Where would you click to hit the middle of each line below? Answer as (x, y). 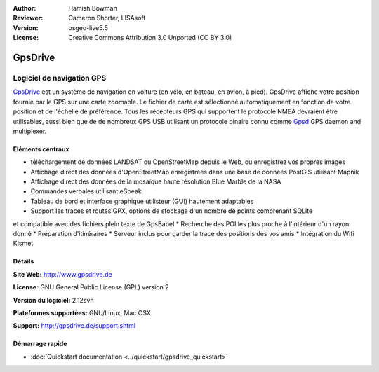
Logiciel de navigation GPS (60, 78)
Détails (24, 261)
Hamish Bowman (93, 8)
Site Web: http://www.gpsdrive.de (62, 274)
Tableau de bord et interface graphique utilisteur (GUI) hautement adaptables (142, 201)
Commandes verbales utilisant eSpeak (86, 191)
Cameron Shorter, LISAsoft (107, 18)
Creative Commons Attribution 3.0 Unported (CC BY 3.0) (150, 38)
